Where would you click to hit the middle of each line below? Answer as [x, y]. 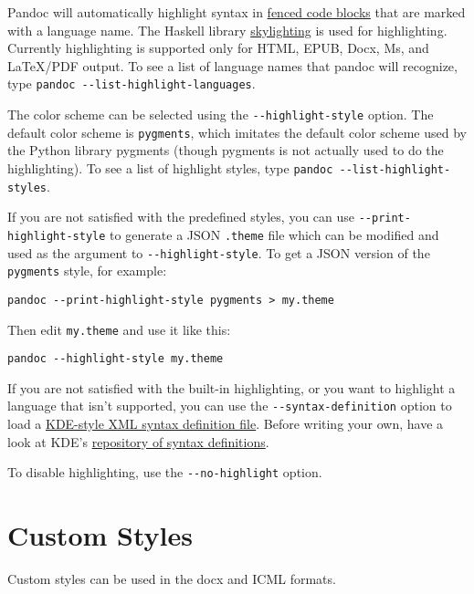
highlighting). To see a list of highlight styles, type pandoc [170, 167]
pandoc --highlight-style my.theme [116, 359]
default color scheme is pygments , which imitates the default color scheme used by [237, 132]
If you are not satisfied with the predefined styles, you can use [181, 217]
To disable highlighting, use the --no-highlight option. [165, 472]
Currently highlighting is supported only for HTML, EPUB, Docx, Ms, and [218, 48]
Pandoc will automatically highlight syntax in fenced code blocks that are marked [237, 12]
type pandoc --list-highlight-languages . [132, 83]
